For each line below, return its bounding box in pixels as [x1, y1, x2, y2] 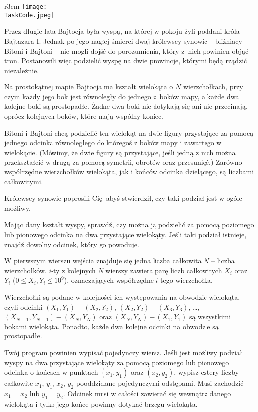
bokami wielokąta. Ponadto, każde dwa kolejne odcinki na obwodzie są [4, 321, 219, 331]
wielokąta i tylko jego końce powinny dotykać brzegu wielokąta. [4, 398, 198, 409]
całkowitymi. [4, 176, 43, 186]
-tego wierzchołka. [158, 275, 213, 285]
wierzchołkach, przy [183, 82, 243, 92]
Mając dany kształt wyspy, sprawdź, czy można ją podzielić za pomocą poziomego [4, 219, 254, 230]
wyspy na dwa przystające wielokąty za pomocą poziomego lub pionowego [4, 357, 229, 367]
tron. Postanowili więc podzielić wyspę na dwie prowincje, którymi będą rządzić [4, 55, 247, 66]
